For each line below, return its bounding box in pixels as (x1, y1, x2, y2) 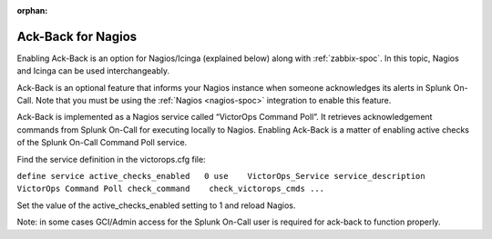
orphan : (16, 5, 48, 15)
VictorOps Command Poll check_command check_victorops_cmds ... (16, 184, 325, 194)
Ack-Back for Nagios (16, 28, 138, 45)
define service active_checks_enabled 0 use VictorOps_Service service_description (16, 171, 425, 182)
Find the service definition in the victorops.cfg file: (16, 154, 206, 164)
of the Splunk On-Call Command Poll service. (16, 137, 188, 148)
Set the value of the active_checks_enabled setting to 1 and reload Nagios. (16, 200, 296, 211)
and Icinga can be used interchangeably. (16, 65, 170, 76)
